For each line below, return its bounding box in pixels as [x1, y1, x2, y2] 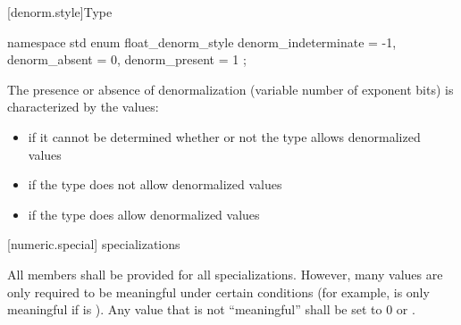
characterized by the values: [7, 97, 159, 116]
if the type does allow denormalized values [28, 204, 260, 223]
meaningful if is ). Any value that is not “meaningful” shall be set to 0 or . [7, 300, 415, 319]
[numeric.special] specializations [7, 235, 180, 254]
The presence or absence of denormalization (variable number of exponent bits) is [7, 79, 454, 98]
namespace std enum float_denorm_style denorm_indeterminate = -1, [7, 32, 397, 51]
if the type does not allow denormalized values [28, 175, 282, 194]
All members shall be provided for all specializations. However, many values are [7, 264, 443, 283]
